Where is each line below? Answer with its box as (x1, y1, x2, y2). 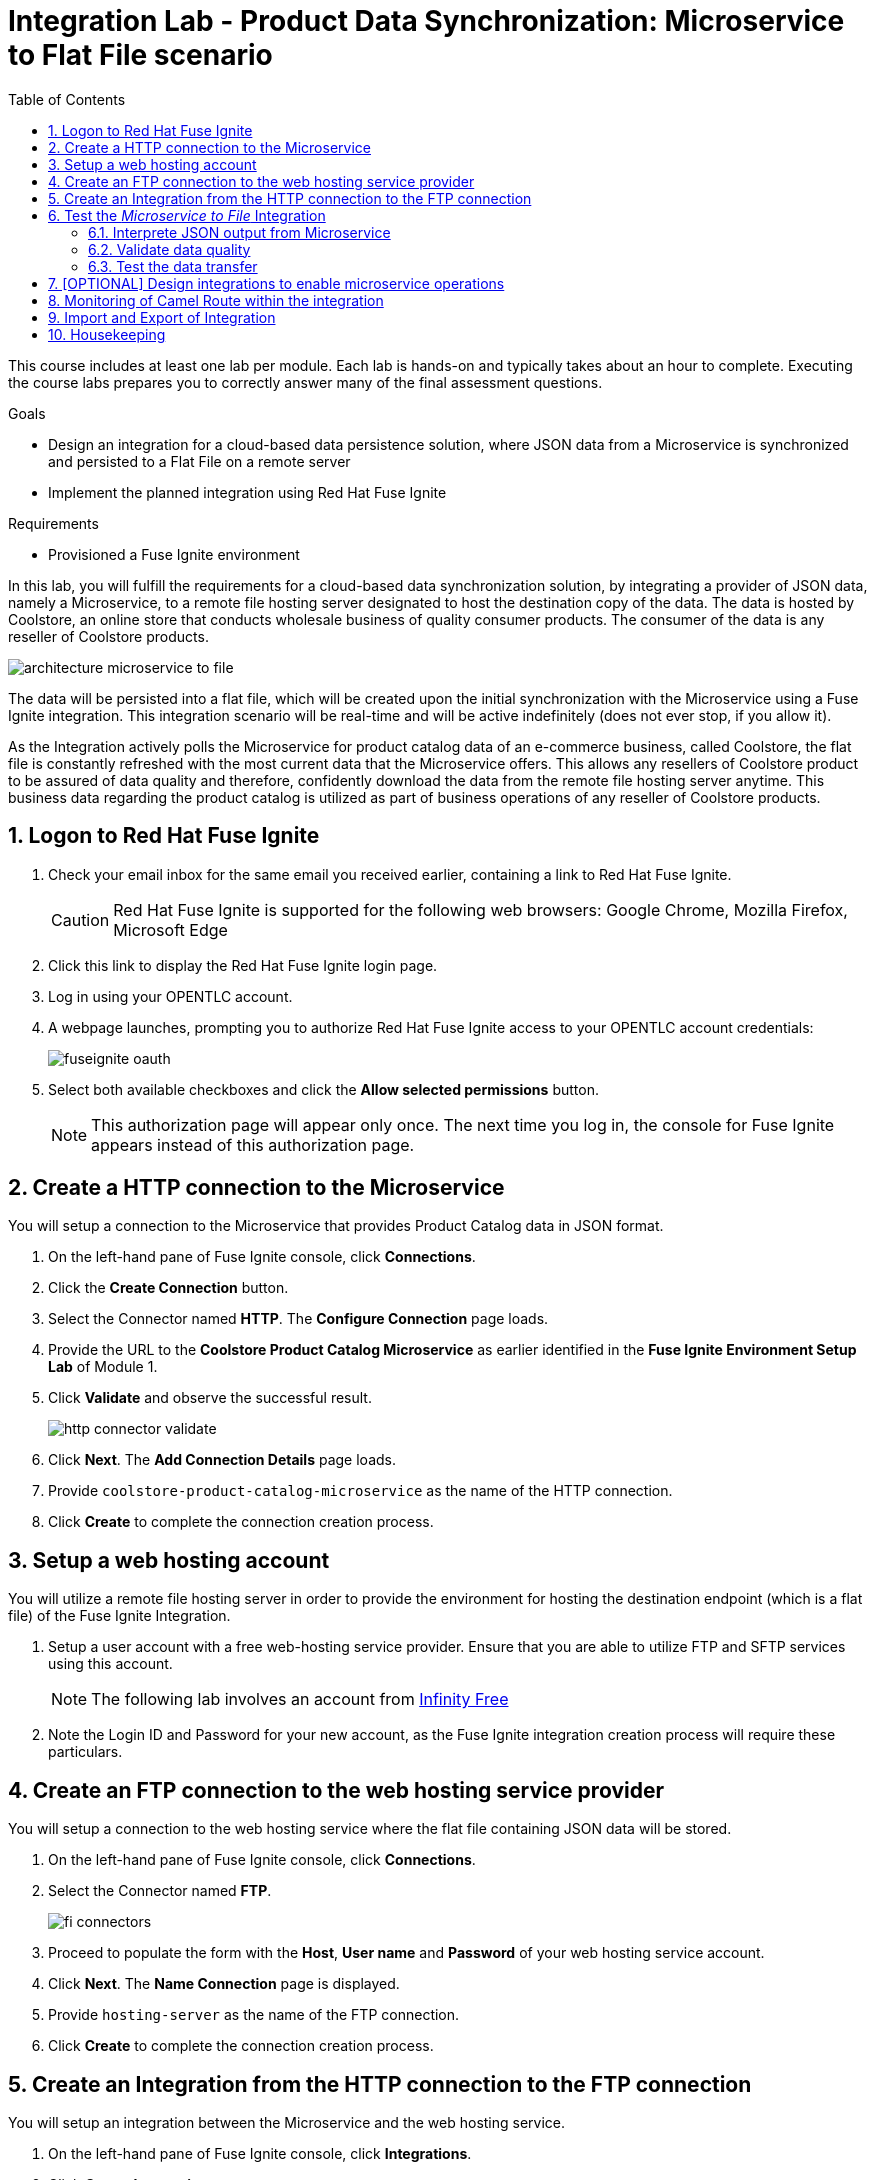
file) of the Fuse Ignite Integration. (8, 1607, 231, 1625)
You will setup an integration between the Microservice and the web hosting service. (8, 2113, 566, 2131)
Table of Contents (8, 90, 126, 108)
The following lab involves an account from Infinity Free (91, 1689, 509, 1710)
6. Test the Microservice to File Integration (48, 206, 326, 224)
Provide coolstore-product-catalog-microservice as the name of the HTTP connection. (48, 1482, 673, 1500)
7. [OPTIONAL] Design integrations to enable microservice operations (48, 274, 505, 292)
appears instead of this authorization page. (91, 1134, 415, 1155)
